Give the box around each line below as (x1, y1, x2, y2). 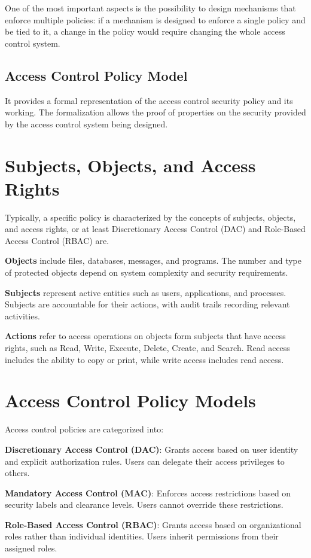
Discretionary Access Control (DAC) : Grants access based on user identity (5, 443, 298, 455)
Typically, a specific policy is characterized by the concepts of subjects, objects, (5, 211, 296, 223)
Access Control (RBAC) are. (5, 234, 109, 246)
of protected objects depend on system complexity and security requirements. (5, 266, 288, 279)
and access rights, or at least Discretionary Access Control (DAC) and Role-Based (5, 222, 306, 235)
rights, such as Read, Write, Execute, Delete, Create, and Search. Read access (5, 341, 290, 354)
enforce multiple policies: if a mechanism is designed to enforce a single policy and (5, 13, 306, 26)
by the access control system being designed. (5, 117, 168, 130)
